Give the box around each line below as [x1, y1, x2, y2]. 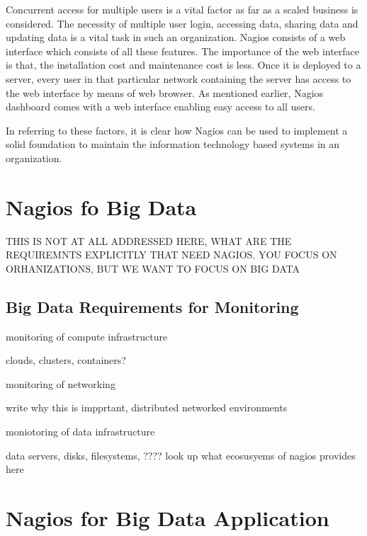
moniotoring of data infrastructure [6, 424, 155, 439]
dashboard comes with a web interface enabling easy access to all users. [6, 99, 315, 114]
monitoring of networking [6, 376, 115, 391]
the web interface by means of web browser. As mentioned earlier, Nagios [6, 85, 324, 100]
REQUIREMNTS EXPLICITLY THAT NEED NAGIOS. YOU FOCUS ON [6, 247, 337, 262]
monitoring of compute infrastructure [6, 329, 168, 343]
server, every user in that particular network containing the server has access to [6, 71, 351, 86]
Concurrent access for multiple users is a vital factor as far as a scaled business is [6, 2, 358, 16]
